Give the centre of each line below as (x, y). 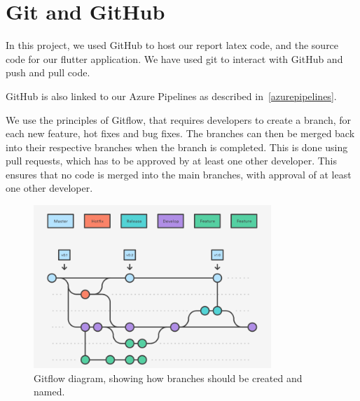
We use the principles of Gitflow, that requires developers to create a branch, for (179, 119)
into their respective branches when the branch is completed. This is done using (177, 147)
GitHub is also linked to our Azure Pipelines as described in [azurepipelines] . (171, 96)
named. (49, 392)
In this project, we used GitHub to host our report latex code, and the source (172, 45)
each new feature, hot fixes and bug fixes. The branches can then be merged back (180, 133)
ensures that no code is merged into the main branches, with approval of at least (179, 174)
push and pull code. (48, 72)
